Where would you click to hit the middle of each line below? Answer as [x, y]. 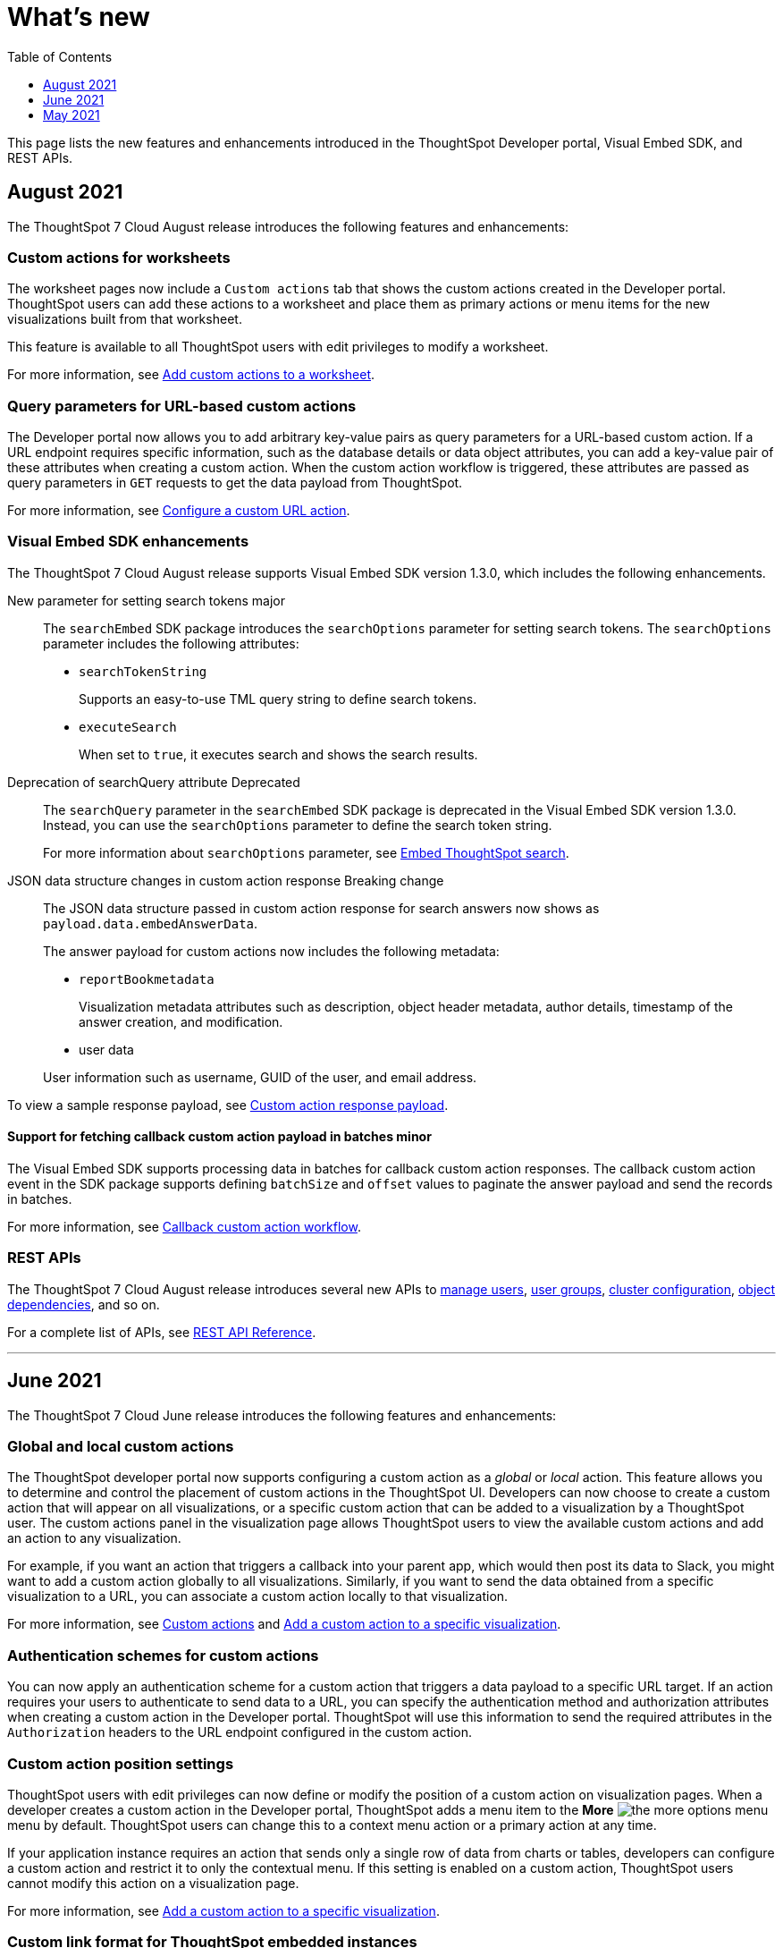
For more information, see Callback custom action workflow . [184, 1227]
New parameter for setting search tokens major [147, 600]
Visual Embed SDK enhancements [128, 542]
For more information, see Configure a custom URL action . [179, 511]
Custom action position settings [121, 1763]
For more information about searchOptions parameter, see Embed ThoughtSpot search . [306, 852]
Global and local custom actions [121, 1447]
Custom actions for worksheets [119, 257]
